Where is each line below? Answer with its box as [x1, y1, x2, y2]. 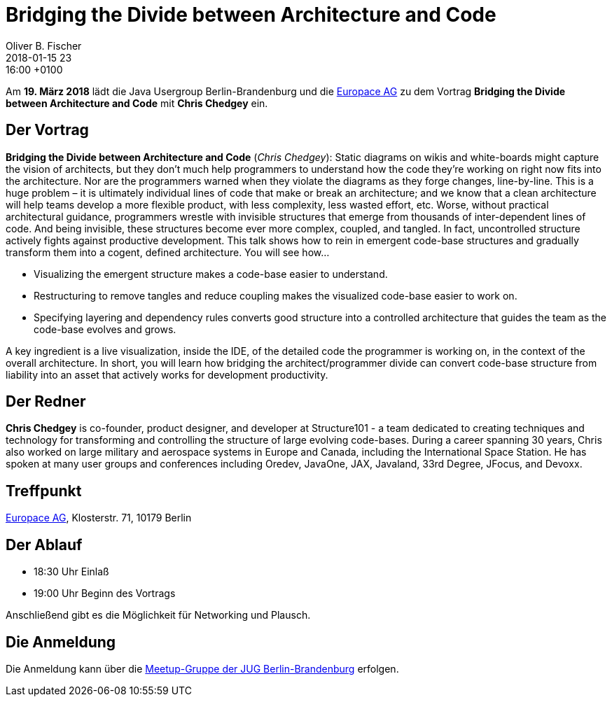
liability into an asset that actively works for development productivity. [6, 368, 328, 381]
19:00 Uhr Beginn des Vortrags [34, 587, 176, 600]
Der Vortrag [6, 121, 89, 139]
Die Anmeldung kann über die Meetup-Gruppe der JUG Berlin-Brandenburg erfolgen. [6, 662, 399, 675]
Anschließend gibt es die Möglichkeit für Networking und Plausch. [6, 609, 311, 622]
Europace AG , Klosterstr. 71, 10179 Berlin [6, 512, 192, 524]
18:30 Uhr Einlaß [34, 566, 109, 578]
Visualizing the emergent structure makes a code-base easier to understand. [34, 267, 388, 280]
